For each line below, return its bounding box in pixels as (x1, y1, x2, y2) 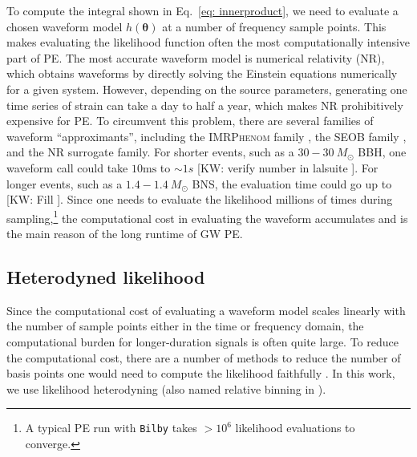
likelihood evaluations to (235, 419, 355, 436)
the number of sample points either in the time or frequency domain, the (6, 317, 364, 334)
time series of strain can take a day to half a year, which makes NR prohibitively (6, 96, 403, 113)
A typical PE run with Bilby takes (25, 419, 197, 436)
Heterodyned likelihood (6, 264, 205, 289)
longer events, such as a (6, 175, 123, 192)
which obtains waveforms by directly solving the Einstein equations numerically (6, 65, 398, 82)
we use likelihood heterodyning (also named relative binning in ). (6, 380, 326, 397)
